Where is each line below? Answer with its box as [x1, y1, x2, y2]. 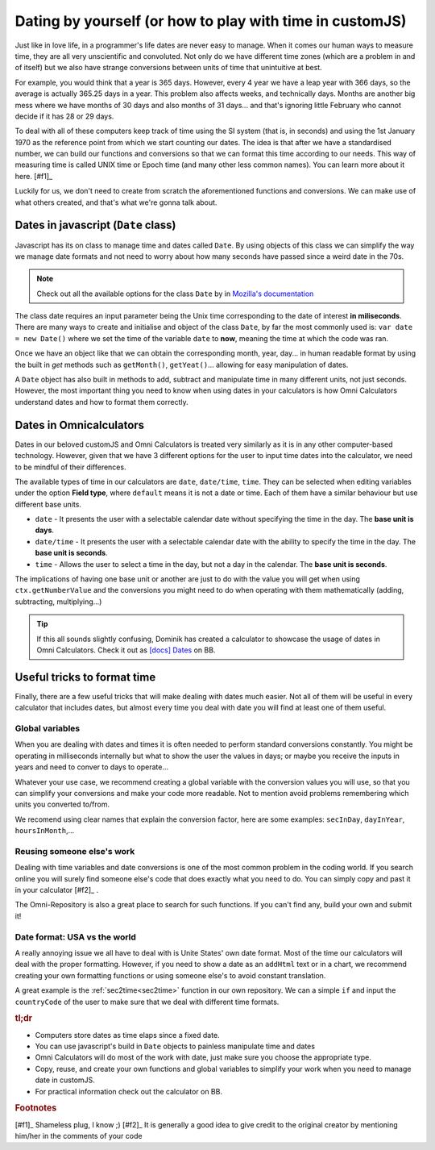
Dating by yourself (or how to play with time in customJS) [14, 12, 407, 30]
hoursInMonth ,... [14, 826, 75, 835]
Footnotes [14, 1102, 57, 1114]
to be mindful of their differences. [14, 462, 126, 472]
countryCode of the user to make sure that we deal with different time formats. [14, 997, 280, 1006]
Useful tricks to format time [14, 670, 156, 684]
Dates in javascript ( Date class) [14, 219, 176, 232]
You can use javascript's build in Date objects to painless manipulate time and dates [35, 1041, 316, 1051]
